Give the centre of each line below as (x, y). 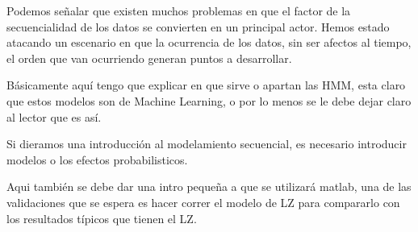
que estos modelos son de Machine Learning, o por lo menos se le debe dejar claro (209, 100)
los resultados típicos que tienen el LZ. (102, 218)
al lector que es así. (54, 116)
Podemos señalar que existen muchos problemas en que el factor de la (179, 10)
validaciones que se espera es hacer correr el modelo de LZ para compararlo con (203, 202)
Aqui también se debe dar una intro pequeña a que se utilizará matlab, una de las (209, 186)
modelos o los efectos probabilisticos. (97, 159)
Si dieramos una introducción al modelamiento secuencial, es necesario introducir (207, 144)
